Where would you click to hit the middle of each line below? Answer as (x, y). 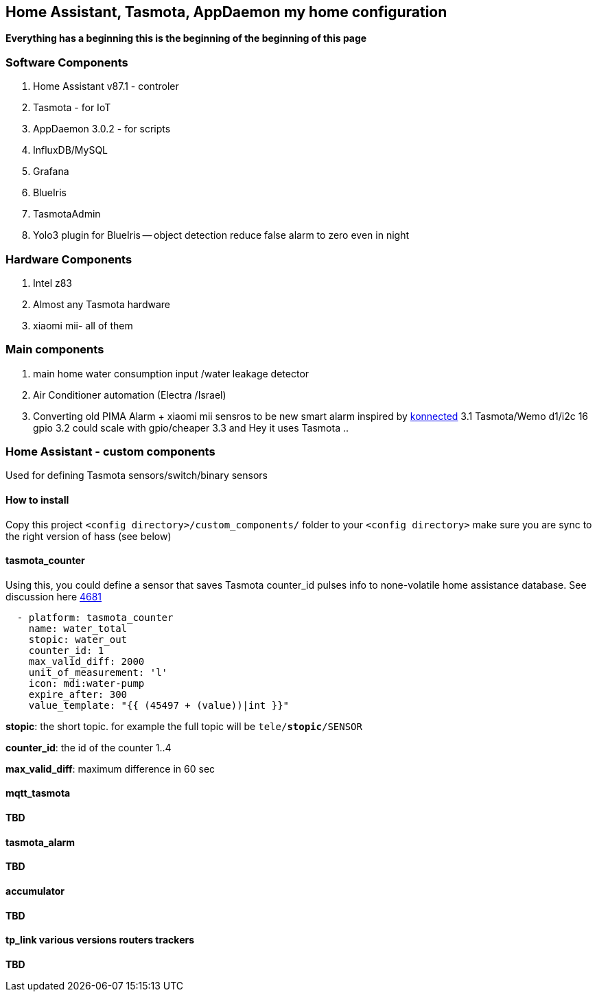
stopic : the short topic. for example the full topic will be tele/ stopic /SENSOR (184, 726)
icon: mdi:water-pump (86, 683)
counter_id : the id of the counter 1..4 (89, 747)
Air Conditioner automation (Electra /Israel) (130, 395)
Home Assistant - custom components (110, 452)
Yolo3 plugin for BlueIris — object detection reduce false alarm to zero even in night (221, 235)
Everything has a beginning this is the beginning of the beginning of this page (186, 38)
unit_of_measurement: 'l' (98, 672)
